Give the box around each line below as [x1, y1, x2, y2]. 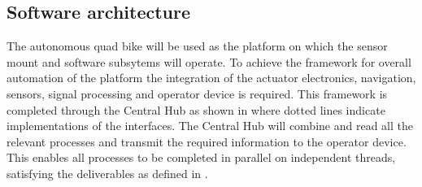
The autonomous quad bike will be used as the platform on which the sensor [7, 37, 388, 54]
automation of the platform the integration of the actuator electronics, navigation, [7, 69, 416, 86]
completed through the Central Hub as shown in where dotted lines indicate [7, 101, 385, 118]
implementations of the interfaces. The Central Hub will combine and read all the [7, 117, 413, 134]
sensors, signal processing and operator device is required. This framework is [7, 85, 388, 102]
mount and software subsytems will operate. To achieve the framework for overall [7, 53, 411, 70]
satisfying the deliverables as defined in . [7, 164, 208, 181]
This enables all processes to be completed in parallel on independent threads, [7, 149, 396, 166]
